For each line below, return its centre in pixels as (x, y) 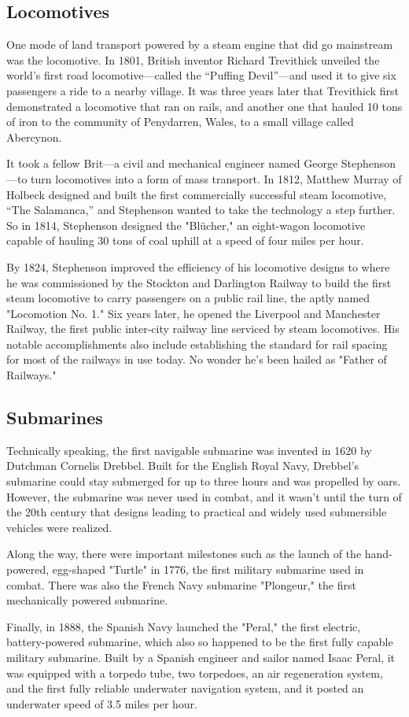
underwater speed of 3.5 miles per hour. (102, 703)
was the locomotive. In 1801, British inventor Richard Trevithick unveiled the (193, 59)
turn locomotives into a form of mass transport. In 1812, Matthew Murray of (216, 178)
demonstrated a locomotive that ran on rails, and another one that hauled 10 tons (204, 106)
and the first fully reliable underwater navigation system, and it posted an (185, 688)
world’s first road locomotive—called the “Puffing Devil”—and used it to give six (201, 75)
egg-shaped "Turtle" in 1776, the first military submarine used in (208, 569)
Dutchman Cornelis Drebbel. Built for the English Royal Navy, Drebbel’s (183, 466)
